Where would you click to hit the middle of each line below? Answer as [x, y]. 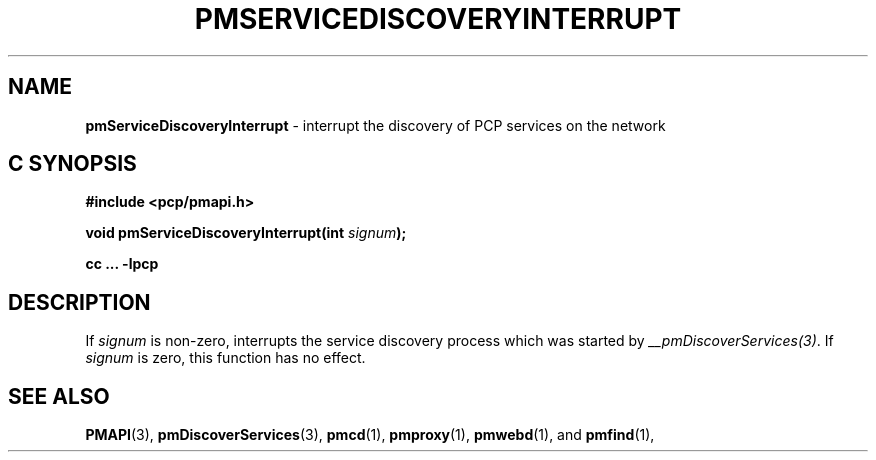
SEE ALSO [59, 396]
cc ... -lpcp [122, 264]
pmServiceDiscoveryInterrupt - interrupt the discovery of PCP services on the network [375, 125]
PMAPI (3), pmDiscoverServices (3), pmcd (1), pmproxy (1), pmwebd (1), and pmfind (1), [370, 435]
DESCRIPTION [79, 302]
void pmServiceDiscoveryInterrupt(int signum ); [246, 233]
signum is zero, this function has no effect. [225, 358]
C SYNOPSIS [72, 164]
